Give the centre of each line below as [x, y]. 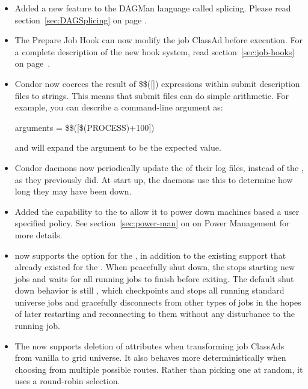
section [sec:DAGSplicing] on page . [81, 20]
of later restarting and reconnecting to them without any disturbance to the [155, 314]
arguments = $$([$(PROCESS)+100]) [85, 127]
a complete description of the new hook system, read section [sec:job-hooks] [155, 51]
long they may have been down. [73, 191]
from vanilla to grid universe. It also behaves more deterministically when [150, 357]
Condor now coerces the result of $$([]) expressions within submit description [157, 83]
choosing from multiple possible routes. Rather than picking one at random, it [159, 369]
